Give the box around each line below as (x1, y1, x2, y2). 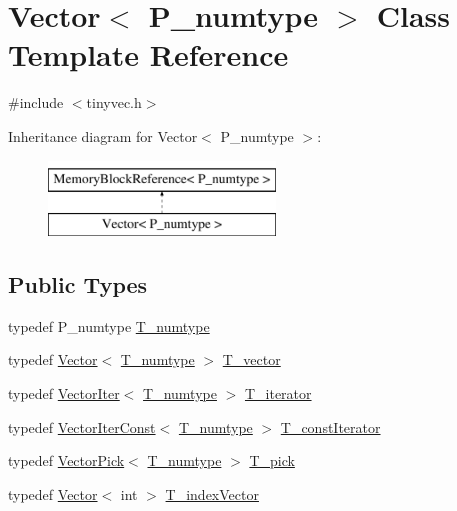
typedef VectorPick (8, 450, 125, 471)
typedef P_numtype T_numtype (8, 315, 210, 336)
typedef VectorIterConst (8, 416, 156, 437)
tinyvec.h (86, 92, 142, 113)
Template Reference (8, 34, 289, 75)
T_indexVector (165, 483, 259, 504)
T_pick (249, 450, 295, 471)
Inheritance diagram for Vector (8, 125, 198, 146)
